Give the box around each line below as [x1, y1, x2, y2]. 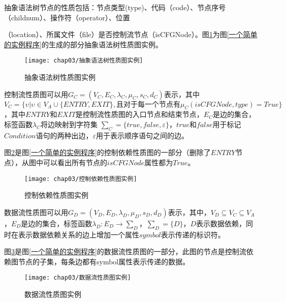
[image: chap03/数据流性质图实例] [24, 274, 131, 282]
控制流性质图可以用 [4, 88, 68, 99]
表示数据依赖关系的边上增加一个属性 [18, 229, 139, 239]
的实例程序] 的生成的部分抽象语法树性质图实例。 [4, 39, 163, 49]
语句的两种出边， [36, 130, 93, 140]
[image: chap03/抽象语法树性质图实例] [24, 57, 143, 65]
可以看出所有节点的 [43, 157, 107, 167]
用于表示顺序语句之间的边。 [96, 130, 188, 140]
